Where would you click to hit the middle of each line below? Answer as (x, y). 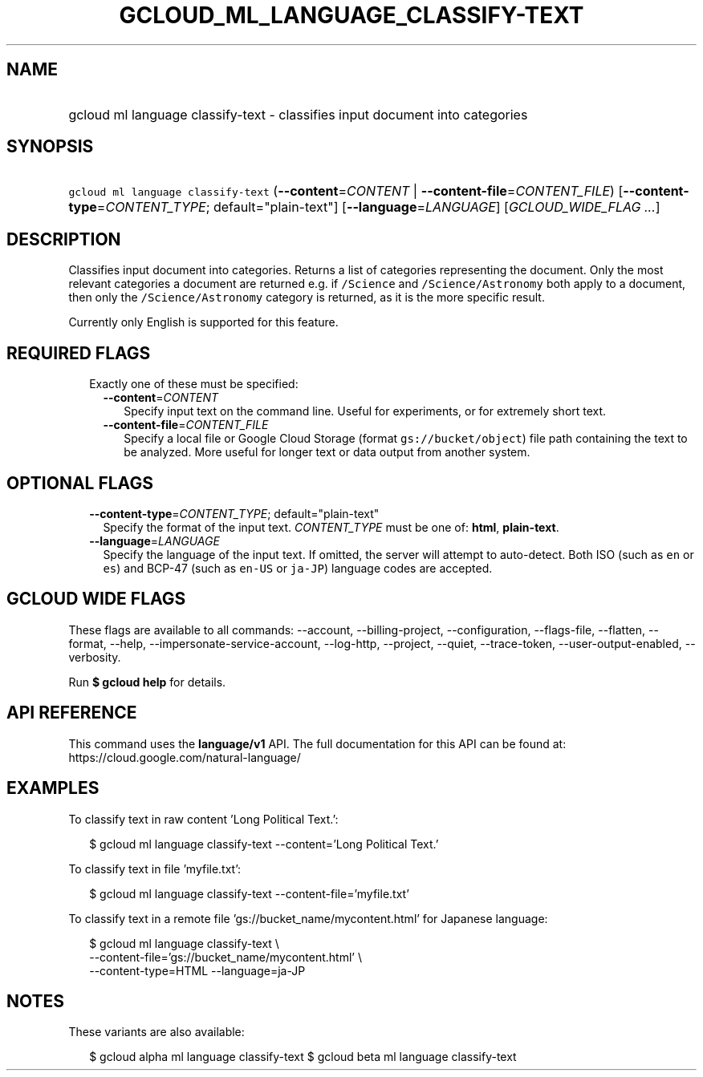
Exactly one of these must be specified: (194, 384)
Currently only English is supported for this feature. (203, 322)
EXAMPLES (53, 788)
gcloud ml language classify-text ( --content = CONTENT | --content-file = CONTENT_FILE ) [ (346, 191)
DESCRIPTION (64, 239)
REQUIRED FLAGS (79, 353)
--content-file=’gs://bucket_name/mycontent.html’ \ (226, 957)
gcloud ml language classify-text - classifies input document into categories (298, 114)
